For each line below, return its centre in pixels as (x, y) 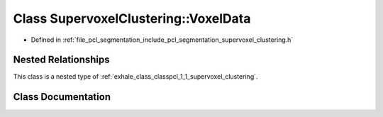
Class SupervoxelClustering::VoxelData (132, 18)
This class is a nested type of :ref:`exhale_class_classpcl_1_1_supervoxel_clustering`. (135, 77)
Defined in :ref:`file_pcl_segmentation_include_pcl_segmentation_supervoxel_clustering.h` (162, 40)
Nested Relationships (61, 60)
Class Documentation (62, 97)
